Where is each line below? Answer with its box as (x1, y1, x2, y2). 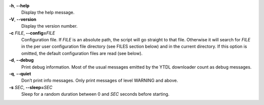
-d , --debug (9, 57, 34, 63)
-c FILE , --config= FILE (9, 30, 55, 36)
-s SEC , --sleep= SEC (9, 84, 53, 90)
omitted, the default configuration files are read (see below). (21, 50, 143, 56)
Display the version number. (21, 23, 78, 29)
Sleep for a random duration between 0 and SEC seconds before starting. (21, 91, 170, 97)
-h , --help (9, 3, 30, 8)
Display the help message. (21, 10, 75, 16)
